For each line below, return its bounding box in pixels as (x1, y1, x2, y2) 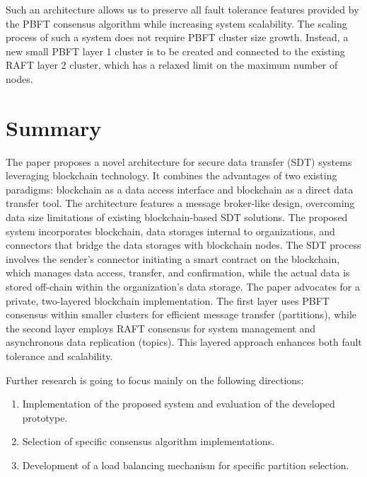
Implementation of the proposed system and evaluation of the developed (22, 396, 335, 411)
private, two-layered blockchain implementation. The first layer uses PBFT (6, 293, 330, 308)
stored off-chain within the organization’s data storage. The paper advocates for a (6, 279, 361, 294)
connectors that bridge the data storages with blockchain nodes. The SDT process (6, 237, 361, 252)
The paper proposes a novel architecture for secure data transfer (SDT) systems (6, 154, 352, 169)
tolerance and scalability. (6, 349, 113, 363)
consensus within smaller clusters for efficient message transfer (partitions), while (6, 307, 357, 322)
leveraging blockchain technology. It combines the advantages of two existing (6, 168, 337, 183)
